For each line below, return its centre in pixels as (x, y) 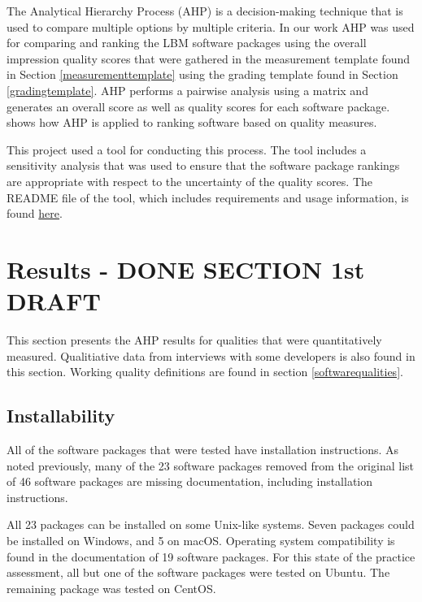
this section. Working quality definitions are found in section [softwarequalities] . (205, 372)
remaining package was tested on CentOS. (111, 588)
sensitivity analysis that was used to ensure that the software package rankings (203, 165)
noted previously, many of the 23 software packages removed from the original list (210, 465)
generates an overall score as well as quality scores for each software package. (198, 106)
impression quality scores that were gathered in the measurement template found (208, 58)
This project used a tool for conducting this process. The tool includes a (187, 149)
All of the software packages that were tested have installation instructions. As (203, 450)
